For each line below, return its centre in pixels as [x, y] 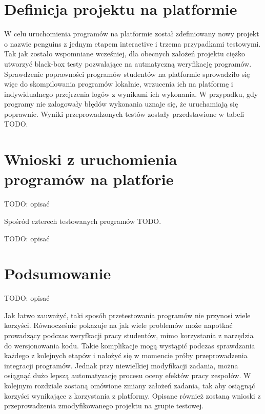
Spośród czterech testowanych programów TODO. [83, 221]
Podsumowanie [58, 273]
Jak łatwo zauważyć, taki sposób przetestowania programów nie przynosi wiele [127, 315]
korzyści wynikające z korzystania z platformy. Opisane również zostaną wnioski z [132, 395]
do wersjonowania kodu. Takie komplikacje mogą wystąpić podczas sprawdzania [130, 345]
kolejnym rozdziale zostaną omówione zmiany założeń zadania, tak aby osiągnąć [130, 386]
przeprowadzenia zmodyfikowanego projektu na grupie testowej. [104, 406]
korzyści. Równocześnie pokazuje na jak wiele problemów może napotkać [118, 325]
